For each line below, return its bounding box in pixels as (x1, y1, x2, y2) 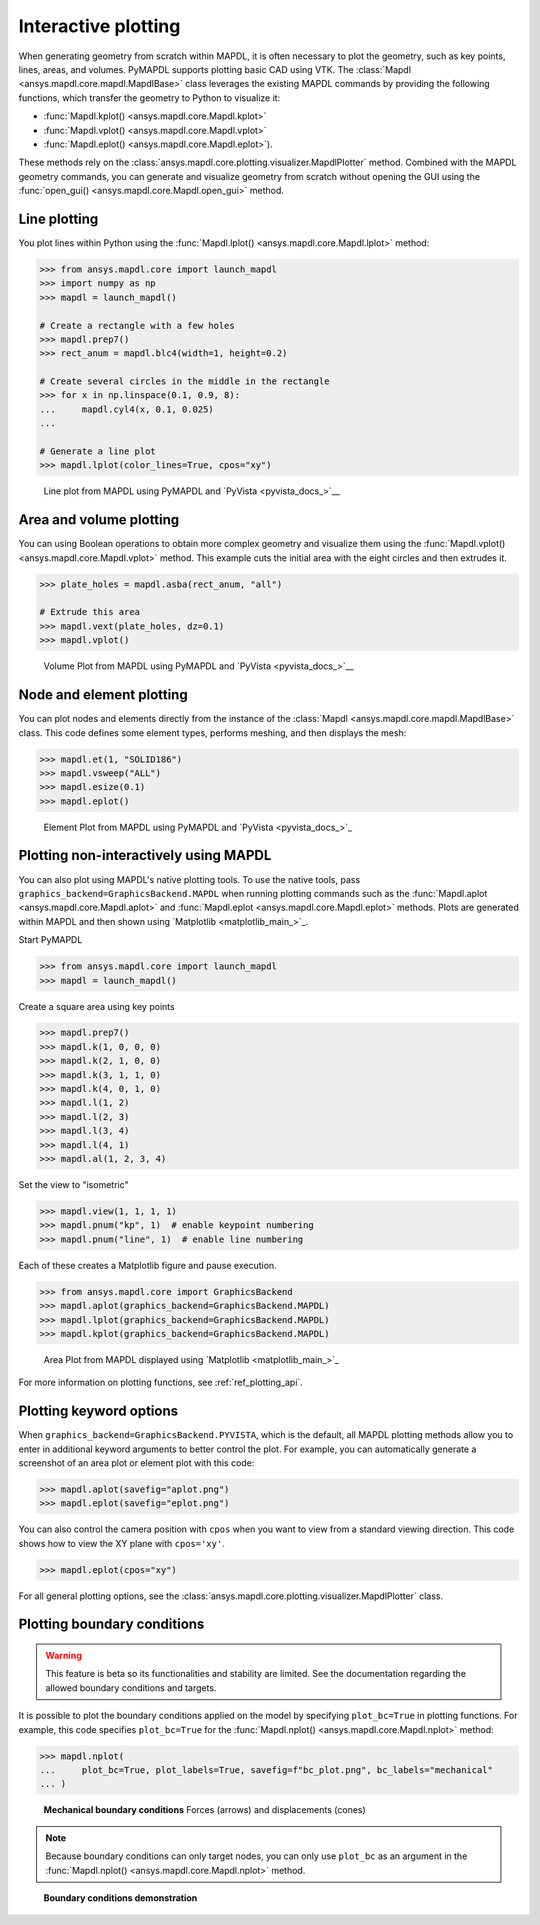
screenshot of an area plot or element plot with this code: (18, 1456, 255, 1469)
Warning (45, 1650, 82, 1662)
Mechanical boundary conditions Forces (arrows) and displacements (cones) (43, 1804, 367, 1816)
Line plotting (18, 210, 99, 227)
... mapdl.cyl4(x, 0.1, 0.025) (39, 403, 214, 415)
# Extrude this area (39, 606, 140, 618)
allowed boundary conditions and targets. (45, 1681, 217, 1694)
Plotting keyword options (18, 1403, 179, 1420)
